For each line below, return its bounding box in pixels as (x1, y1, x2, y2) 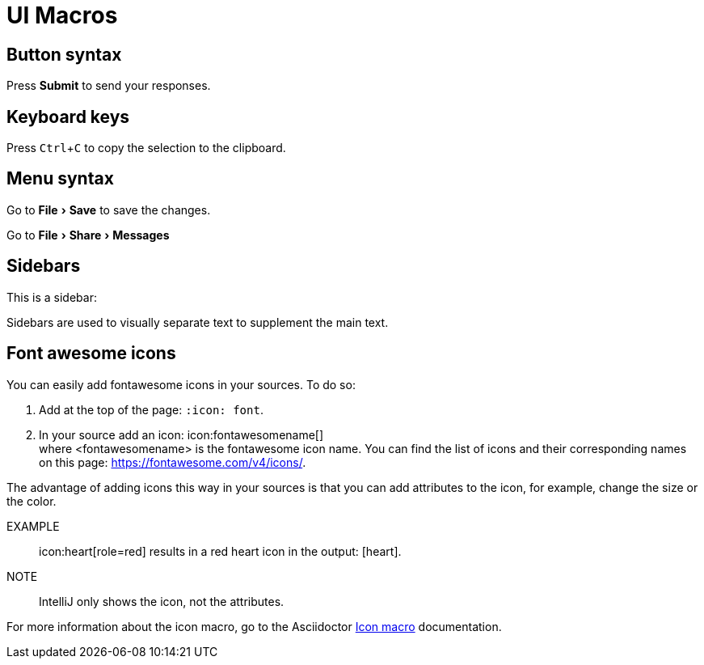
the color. (6, 493, 57, 508)
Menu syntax (6, 168, 114, 189)
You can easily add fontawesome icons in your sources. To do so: (6, 377, 356, 392)
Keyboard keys (6, 106, 130, 127)
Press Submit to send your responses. (6, 78, 211, 93)
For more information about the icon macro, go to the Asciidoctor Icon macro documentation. (6, 619, 502, 633)
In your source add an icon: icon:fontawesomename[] (39, 427, 324, 442)
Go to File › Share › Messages (6, 227, 170, 242)
